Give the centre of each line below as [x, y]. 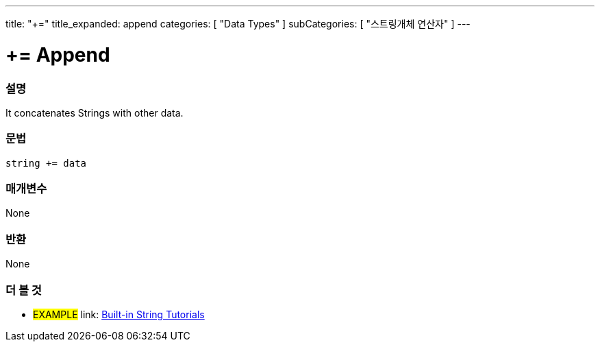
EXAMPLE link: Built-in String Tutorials [119, 314]
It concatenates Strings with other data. [95, 112]
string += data [46, 163]
